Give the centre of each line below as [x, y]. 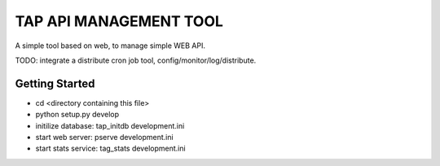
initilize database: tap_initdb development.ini [110, 125]
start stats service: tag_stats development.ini [111, 149]
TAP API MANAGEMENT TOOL [119, 21]
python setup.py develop [77, 115]
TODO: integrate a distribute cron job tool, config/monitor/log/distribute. [136, 60]
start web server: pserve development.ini [105, 138]
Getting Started [55, 83]
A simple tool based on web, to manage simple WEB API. [110, 46]
